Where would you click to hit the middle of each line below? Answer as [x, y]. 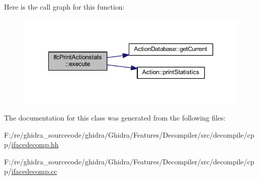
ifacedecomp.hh [35, 144]
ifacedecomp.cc [34, 171]
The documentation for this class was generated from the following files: [115, 117]
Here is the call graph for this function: [64, 7]
